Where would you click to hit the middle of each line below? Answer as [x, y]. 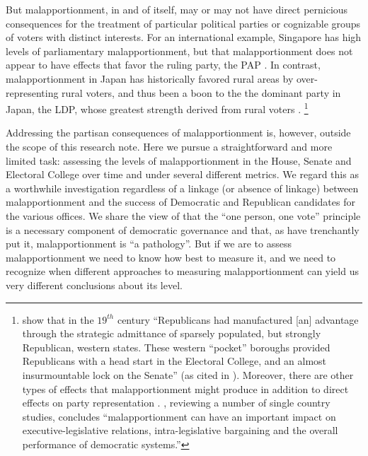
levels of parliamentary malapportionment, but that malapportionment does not [179, 51]
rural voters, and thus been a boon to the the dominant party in [201, 92]
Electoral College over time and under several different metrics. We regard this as [182, 174]
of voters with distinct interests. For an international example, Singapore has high [184, 37]
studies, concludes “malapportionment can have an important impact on [179, 416]
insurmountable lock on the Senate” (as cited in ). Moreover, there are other [188, 374]
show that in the [58, 319]
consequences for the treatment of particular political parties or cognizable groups [183, 23]
